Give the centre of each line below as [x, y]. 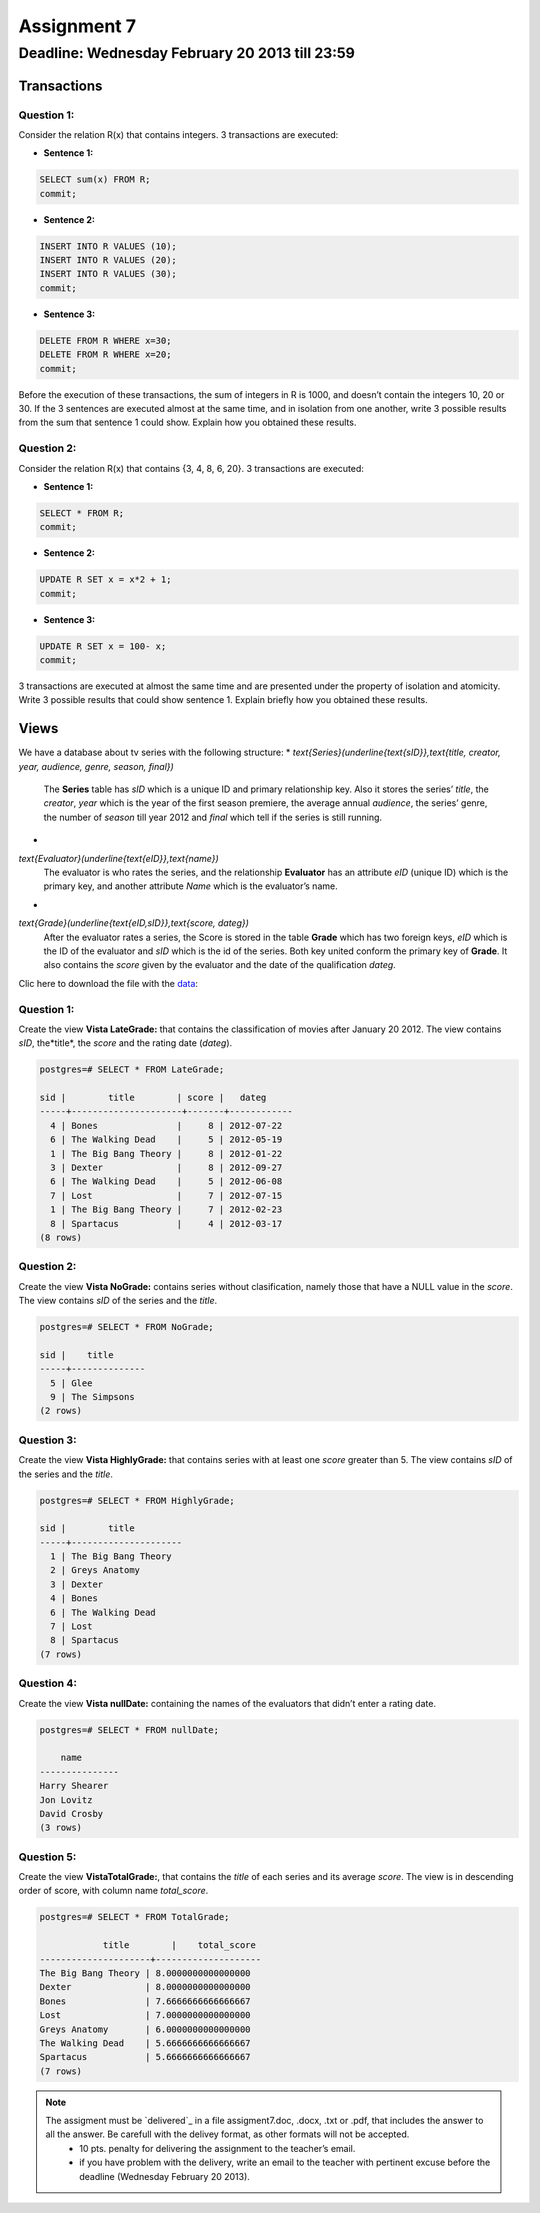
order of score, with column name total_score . [113, 1891]
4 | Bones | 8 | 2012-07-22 [166, 1125]
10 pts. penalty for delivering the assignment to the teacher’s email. [217, 2148]
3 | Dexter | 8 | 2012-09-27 [166, 1168]
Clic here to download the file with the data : [108, 983]
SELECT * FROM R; [82, 513]
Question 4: [47, 1683]
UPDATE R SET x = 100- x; [103, 646]
